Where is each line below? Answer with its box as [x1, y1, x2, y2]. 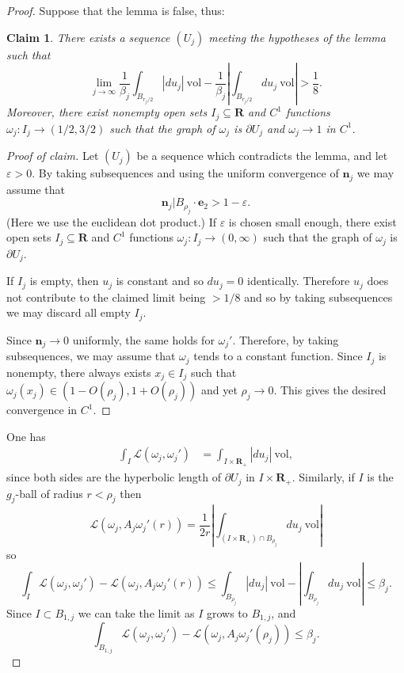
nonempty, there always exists [6, 363, 151, 380]
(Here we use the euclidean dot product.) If [6, 213, 216, 230]
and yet [201, 382, 238, 398]
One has [6, 428, 46, 444]
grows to [206, 604, 248, 621]
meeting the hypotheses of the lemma [208, 29, 386, 45]
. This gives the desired [273, 382, 387, 398]
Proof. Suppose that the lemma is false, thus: [6, 2, 225, 18]
